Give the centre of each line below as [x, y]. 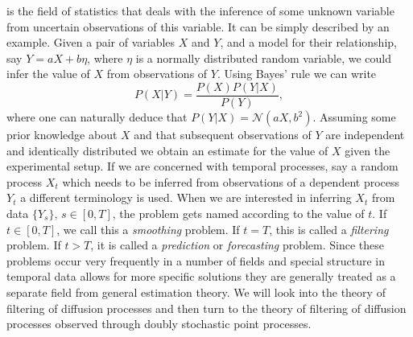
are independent [365, 135]
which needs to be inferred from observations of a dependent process [231, 181]
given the [368, 150]
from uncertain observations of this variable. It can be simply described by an [198, 26]
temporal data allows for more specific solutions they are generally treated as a [201, 276]
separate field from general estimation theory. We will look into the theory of [196, 292]
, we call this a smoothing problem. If [148, 229]
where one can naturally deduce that [97, 117]
